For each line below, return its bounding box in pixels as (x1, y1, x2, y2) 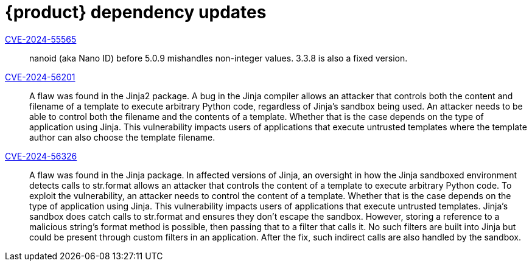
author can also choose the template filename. (29, 131, 215, 142)
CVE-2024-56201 (5, 71, 75, 82)
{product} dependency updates (5, 2, 267, 23)
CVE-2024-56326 (5, 150, 77, 161)
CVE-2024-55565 (5, 33, 77, 44)
